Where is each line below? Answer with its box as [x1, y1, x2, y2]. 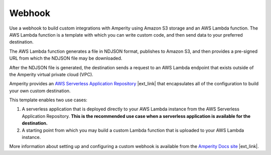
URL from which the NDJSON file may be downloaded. [9, 55, 122, 61]
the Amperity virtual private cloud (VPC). [9, 71, 94, 77]
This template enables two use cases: [9, 97, 88, 103]
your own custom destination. [9, 88, 71, 94]
